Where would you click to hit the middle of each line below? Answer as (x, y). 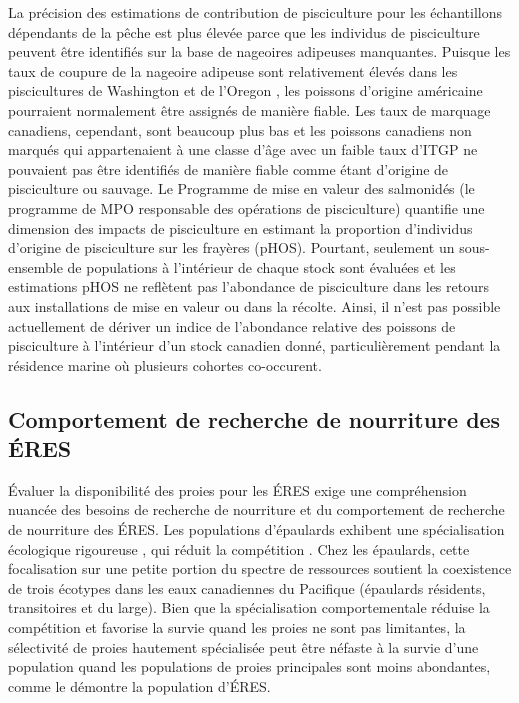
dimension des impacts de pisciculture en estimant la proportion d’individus (240, 227)
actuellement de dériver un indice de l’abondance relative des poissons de (232, 325)
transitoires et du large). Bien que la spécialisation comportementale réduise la (249, 607)
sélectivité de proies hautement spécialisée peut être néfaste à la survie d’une (243, 646)
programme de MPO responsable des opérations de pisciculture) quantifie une (246, 207)
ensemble (35, 266)
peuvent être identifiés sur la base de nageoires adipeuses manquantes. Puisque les (259, 51)
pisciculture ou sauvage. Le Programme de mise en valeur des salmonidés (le (241, 188)
